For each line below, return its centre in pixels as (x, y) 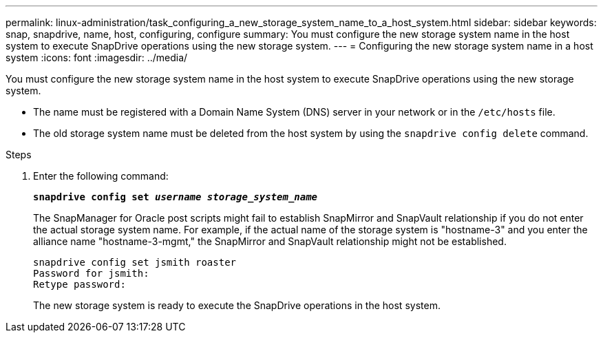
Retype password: (80, 284)
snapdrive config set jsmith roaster (135, 262)
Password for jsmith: (91, 273)
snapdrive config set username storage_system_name (176, 197)
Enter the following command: (101, 176)
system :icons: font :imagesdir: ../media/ (97, 57)
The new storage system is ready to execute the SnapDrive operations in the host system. (237, 305)
